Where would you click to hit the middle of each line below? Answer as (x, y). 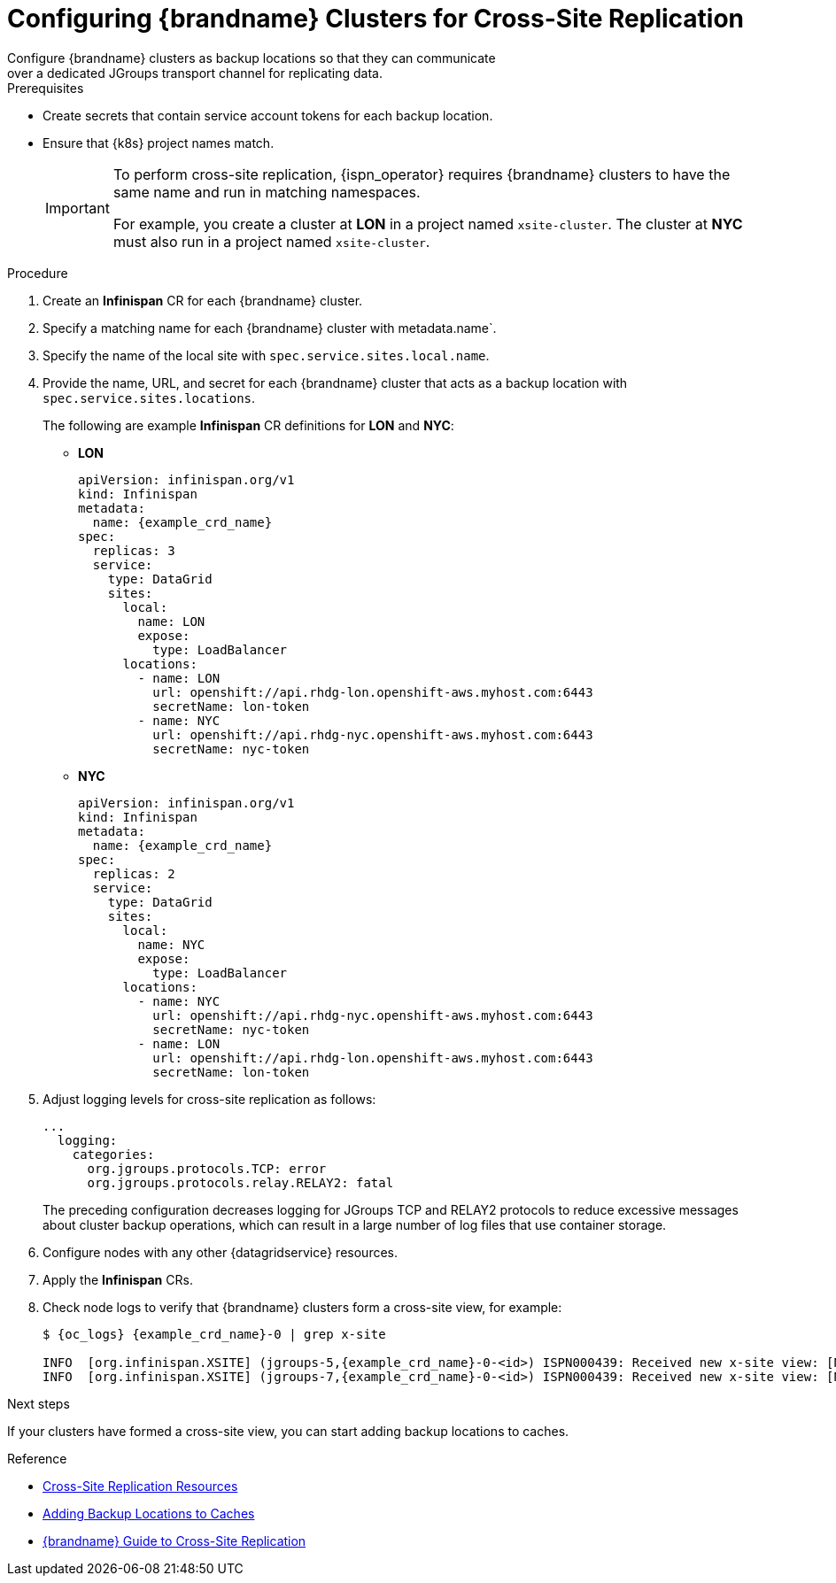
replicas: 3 (134, 550)
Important (77, 208)
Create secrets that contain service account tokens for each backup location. (268, 115)
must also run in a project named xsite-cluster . (271, 241)
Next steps (39, 1403)
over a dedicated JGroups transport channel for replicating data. (195, 73)
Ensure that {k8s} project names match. (159, 143)
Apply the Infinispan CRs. (118, 1279)
